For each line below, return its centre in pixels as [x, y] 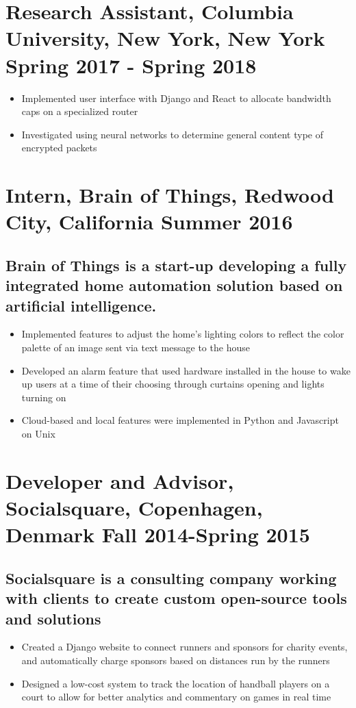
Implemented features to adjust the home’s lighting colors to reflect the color [183, 334]
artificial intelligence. [81, 305]
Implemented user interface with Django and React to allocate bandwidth [176, 98]
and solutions [53, 618]
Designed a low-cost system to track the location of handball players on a [176, 683]
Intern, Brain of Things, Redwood [170, 195]
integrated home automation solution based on [174, 285]
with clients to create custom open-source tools [176, 598]
